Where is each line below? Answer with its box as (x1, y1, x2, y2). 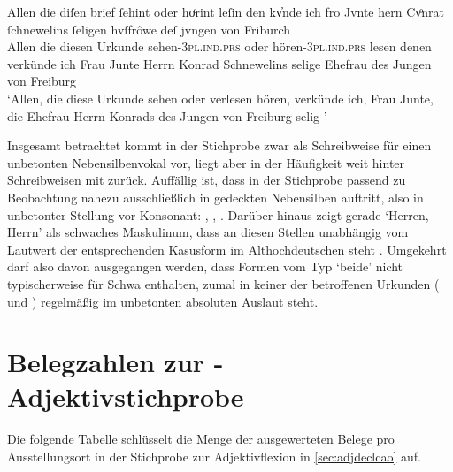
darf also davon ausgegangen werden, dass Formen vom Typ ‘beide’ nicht (7, 257, 403, 276)
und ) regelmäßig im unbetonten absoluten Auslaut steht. (7, 292, 319, 310)
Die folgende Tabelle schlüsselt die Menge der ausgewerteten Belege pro (7, 430, 395, 448)
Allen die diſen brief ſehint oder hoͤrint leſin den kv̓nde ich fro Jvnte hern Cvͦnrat (7, 3, 445, 20)
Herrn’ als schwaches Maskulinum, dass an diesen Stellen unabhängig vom (7, 223, 409, 241)
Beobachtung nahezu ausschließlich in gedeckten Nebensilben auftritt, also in (7, 187, 424, 206)
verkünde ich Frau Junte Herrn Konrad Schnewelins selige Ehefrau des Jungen (7, 54, 432, 72)
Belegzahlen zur (7, 344, 205, 380)
